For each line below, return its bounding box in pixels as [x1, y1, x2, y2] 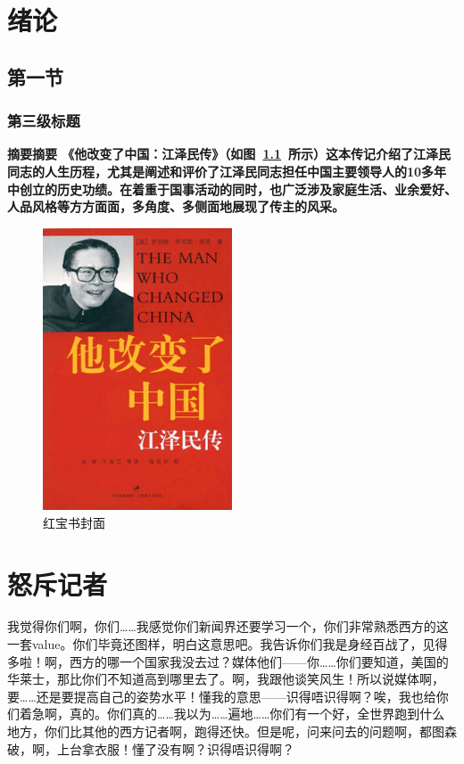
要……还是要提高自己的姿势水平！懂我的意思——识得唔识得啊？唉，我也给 [7, 686, 436, 705]
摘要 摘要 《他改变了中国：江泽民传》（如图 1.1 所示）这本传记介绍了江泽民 [7, 144, 452, 163]
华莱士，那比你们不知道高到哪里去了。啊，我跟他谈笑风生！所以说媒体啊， [7, 670, 444, 688]
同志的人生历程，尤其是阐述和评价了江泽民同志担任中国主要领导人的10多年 [7, 161, 447, 180]
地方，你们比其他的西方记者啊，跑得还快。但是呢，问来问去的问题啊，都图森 [7, 722, 457, 741]
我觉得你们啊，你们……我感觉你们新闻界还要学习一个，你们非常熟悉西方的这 [7, 617, 449, 636]
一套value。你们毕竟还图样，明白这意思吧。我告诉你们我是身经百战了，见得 [7, 635, 448, 653]
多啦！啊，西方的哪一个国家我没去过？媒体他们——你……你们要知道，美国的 [7, 652, 449, 670]
